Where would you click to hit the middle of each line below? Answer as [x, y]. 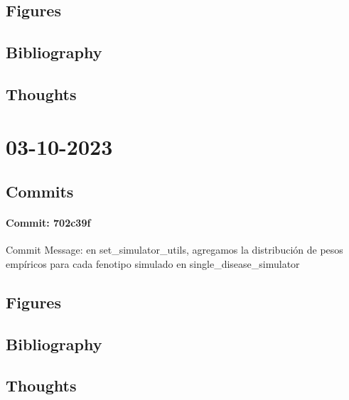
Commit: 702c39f [48, 223]
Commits [40, 191]
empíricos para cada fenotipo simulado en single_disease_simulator [153, 263]
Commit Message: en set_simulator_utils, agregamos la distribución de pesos [174, 250]
